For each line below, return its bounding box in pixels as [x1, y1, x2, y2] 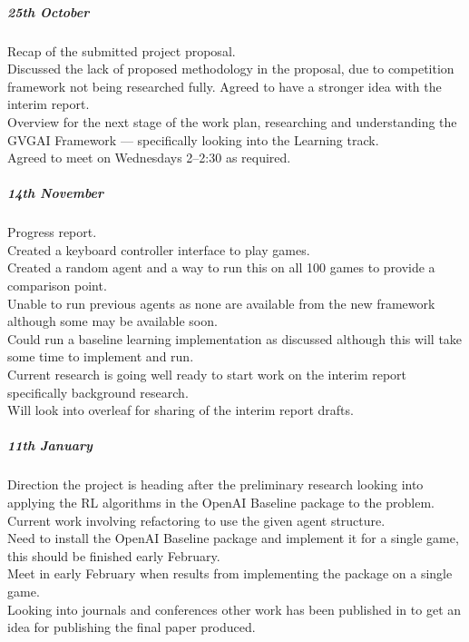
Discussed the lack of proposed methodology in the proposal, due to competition [7, 59, 454, 78]
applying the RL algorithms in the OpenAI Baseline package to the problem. [7, 492, 435, 511]
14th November [7, 183, 104, 202]
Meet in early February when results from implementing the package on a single [7, 564, 453, 583]
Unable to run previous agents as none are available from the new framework [7, 293, 435, 312]
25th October [7, 2, 90, 21]
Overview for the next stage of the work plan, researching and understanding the [7, 112, 457, 131]
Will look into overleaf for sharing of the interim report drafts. [7, 400, 354, 420]
